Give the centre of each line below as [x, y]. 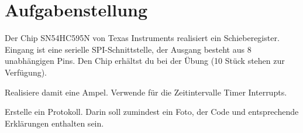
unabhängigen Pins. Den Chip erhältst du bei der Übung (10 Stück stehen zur [145, 61]
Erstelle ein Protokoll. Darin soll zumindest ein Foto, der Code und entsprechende [152, 112]
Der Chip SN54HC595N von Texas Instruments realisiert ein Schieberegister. [142, 38]
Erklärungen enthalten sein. [54, 123]
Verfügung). [26, 72]
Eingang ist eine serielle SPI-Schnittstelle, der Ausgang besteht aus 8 [128, 49]
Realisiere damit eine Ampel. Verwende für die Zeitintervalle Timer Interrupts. [146, 92]
